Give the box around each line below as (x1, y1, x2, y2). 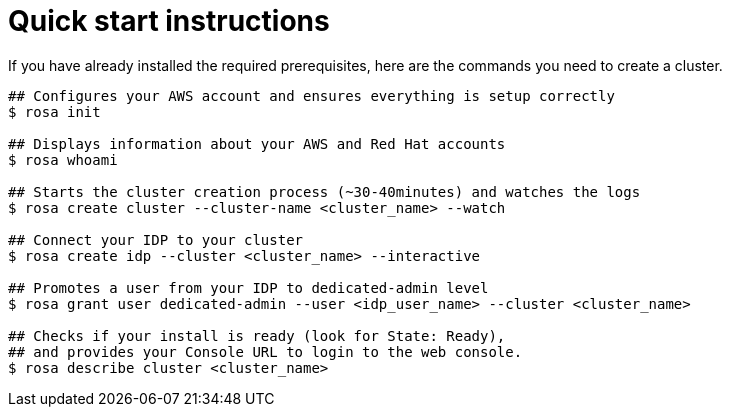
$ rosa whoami (8, 151, 118, 168)
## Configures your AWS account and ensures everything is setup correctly (8, 87, 615, 104)
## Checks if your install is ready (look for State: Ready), (8, 327, 506, 344)
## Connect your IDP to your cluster (8, 231, 304, 248)
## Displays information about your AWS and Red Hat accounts (8, 135, 506, 152)
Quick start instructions (8, 4, 330, 38)
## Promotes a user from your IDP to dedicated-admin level (8, 279, 489, 296)
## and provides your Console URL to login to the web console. (8, 343, 523, 360)
